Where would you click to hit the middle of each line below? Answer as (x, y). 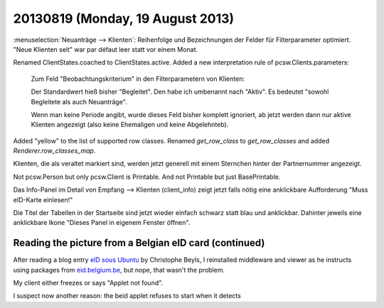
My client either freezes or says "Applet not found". (88, 283)
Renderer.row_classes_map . (54, 151)
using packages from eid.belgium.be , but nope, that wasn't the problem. (119, 270)
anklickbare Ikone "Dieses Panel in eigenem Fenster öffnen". (102, 223)
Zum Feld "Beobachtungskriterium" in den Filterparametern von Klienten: (138, 79)
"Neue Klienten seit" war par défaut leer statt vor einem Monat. (106, 49)
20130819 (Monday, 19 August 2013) (124, 18)
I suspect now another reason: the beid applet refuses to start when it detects (127, 296)
